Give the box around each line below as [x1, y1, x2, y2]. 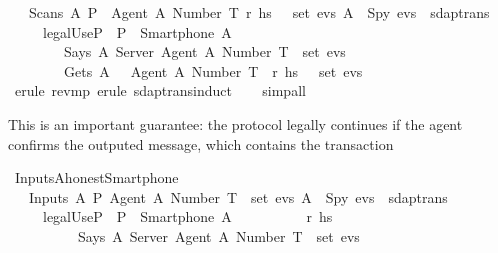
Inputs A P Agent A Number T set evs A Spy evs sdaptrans [28, 186, 448, 207]
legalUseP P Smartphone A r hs [42, 206, 333, 227]
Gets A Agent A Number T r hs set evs [63, 60, 363, 81]
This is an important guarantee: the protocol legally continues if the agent [8, 113, 463, 134]
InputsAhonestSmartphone [14, 167, 179, 188]
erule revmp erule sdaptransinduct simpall [14, 80, 306, 101]
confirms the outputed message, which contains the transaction [8, 133, 394, 154]
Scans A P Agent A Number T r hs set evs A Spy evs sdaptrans [28, 2, 490, 22]
